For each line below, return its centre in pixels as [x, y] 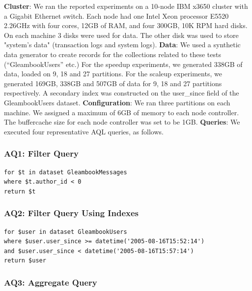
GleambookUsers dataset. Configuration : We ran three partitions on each [117, 102]
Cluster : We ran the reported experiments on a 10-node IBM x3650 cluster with [126, 6]
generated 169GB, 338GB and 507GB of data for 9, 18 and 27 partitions [113, 83]
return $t [20, 191]
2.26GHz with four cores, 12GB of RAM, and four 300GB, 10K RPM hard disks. [126, 25]
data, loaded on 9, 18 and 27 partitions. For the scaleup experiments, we [113, 74]
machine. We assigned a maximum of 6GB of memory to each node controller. [122, 112]
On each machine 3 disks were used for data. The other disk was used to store [121, 35]
